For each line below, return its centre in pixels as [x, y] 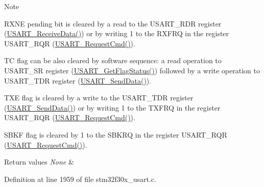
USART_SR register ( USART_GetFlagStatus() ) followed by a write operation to [132, 70]
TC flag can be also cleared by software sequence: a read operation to [113, 60]
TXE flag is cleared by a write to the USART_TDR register [99, 98]
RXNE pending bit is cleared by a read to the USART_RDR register [113, 23]
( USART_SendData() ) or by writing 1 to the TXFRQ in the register [112, 107]
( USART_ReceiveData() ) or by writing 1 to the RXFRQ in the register [117, 33]
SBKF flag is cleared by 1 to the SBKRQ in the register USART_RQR [116, 134]
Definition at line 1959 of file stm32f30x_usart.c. [80, 179]
